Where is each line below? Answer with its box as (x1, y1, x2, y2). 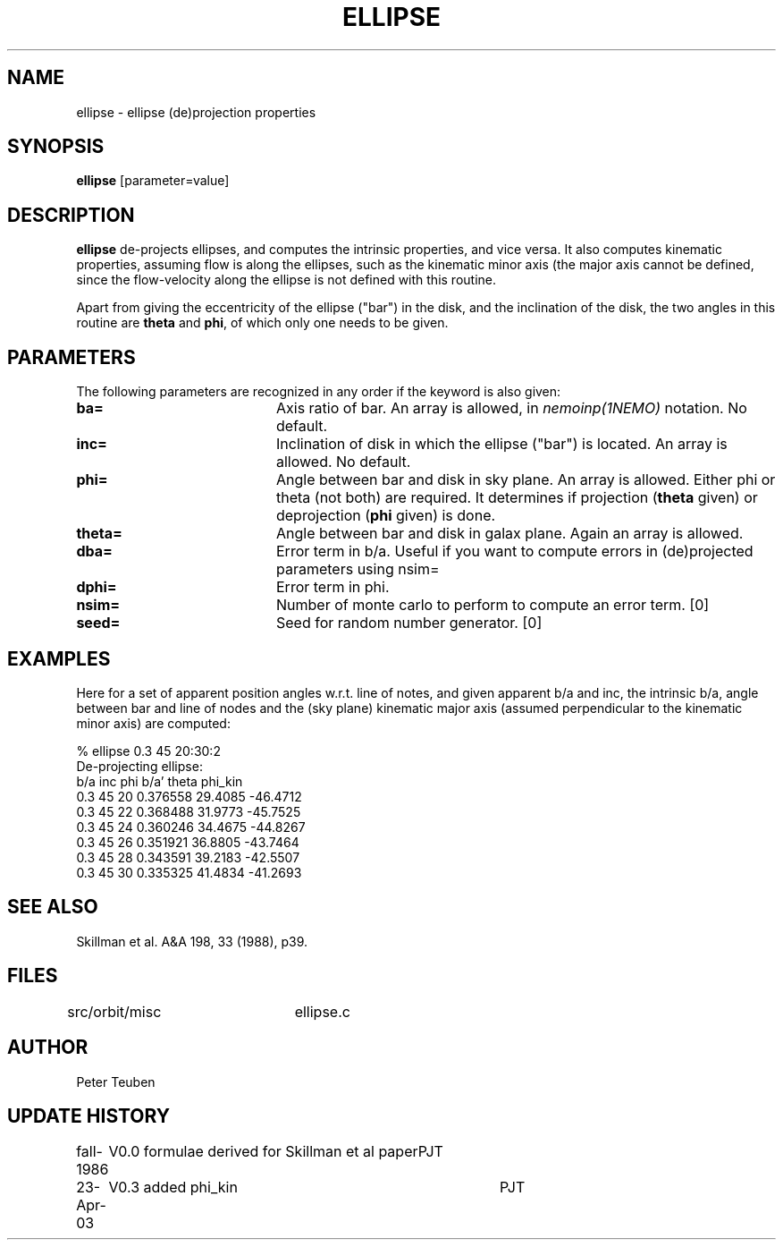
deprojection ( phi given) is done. (275, 506, 496, 525)
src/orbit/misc (67, 1002, 162, 1021)
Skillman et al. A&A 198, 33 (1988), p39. (76, 933, 308, 949)
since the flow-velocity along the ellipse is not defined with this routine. (76, 272, 497, 288)
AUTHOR (7, 1036, 88, 1059)
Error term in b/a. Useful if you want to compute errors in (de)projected (275, 542, 754, 561)
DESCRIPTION (7, 203, 135, 226)
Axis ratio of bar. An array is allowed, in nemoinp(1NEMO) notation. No (275, 399, 747, 418)
